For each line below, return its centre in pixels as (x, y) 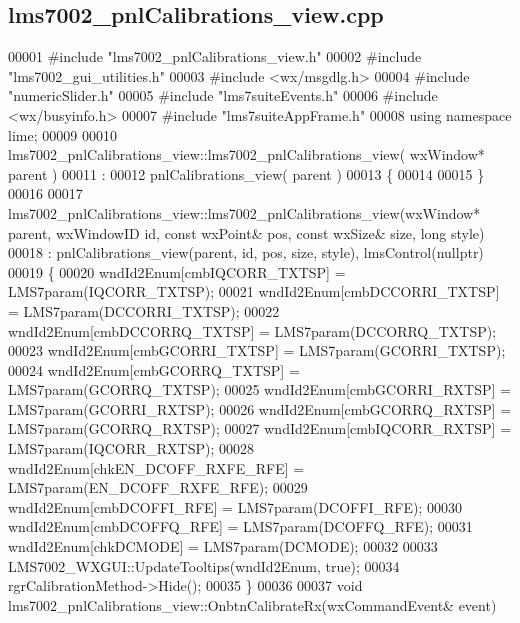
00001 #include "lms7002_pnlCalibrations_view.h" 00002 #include (215, 56)
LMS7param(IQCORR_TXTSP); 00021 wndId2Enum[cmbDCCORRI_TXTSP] (254, 291)
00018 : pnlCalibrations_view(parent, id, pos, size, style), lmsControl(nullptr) (246, 252)
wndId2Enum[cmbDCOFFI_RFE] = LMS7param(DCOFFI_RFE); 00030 (235, 506)
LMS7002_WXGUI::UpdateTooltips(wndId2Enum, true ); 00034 (204, 565)
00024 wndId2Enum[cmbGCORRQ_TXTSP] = (154, 369)
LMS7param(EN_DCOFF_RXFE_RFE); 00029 (158, 487)
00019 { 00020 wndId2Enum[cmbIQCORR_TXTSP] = (177, 271)
